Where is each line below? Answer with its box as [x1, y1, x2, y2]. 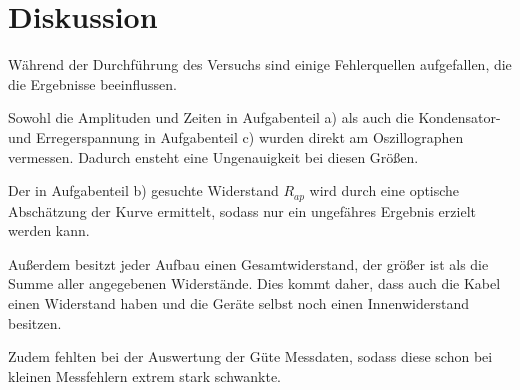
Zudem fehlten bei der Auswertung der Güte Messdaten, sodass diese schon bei [8, 346, 493, 367]
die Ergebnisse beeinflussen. [8, 73, 177, 94]
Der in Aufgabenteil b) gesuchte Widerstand [8, 180, 279, 201]
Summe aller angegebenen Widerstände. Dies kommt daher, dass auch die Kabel [8, 273, 501, 294]
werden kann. [8, 220, 90, 241]
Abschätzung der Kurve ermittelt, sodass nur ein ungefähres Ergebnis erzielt [8, 200, 476, 221]
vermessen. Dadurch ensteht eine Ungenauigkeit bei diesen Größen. [8, 146, 419, 167]
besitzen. [8, 312, 62, 333]
